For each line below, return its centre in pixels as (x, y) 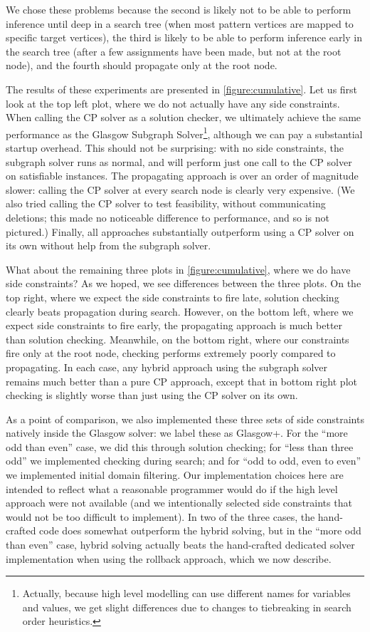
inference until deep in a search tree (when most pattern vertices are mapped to (180, 23)
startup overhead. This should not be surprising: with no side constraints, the (175, 147)
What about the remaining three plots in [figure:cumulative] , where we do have (178, 269)
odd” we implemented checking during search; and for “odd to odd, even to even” (184, 461)
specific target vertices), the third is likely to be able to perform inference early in (184, 37)
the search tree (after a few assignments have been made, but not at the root (174, 51)
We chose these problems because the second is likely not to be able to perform (179, 9)
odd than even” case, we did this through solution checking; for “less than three (180, 446)
